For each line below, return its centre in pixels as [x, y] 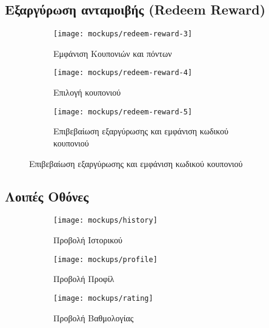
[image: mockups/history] [105, 221]
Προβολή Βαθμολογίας [94, 317]
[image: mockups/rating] [103, 298]
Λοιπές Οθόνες [47, 196]
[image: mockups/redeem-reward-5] [123, 112]
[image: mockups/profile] [105, 259]
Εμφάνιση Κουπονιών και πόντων [113, 53]
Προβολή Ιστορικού [88, 240]
